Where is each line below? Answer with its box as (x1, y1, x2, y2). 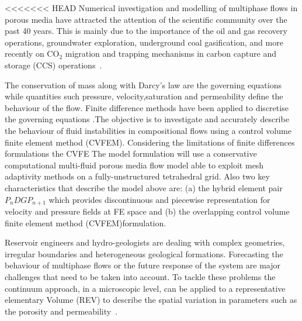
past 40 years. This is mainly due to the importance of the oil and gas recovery (5, 25, 287, 37)
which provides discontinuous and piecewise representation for (48, 193, 270, 205)
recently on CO (5, 47, 60, 60)
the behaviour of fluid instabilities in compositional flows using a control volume (5, 124, 291, 136)
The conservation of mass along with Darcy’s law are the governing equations (5, 78, 282, 91)
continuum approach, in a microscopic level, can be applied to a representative (5, 282, 286, 294)
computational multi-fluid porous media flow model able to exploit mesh (5, 158, 264, 171)
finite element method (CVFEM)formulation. (5, 216, 166, 229)
